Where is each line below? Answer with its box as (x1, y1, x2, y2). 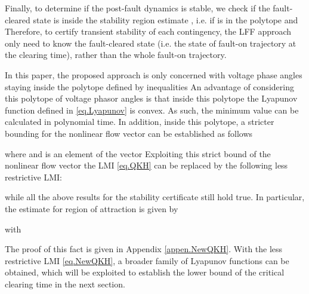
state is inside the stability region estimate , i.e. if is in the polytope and (33, 13, 298, 26)
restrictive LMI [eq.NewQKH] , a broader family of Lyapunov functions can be (5, 254, 289, 267)
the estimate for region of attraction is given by (5, 202, 178, 215)
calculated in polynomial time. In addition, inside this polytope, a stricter (5, 115, 274, 128)
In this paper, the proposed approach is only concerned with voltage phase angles (5, 68, 302, 81)
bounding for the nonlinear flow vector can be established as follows (5, 127, 253, 139)
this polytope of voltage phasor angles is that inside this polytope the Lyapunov (5, 92, 298, 105)
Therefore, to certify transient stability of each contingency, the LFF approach (5, 25, 292, 38)
